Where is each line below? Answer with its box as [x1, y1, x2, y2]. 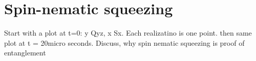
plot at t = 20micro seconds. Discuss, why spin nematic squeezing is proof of [4, 37, 245, 48]
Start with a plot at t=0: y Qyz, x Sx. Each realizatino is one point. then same [4, 27, 252, 38]
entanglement [4, 47, 46, 58]
